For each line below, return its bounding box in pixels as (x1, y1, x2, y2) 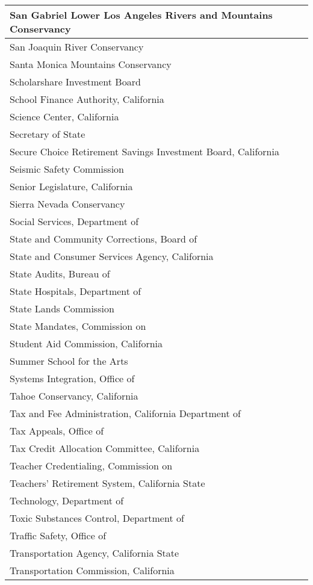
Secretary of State (10, 127, 85, 141)
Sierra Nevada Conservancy (10, 197, 125, 211)
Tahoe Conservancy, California (10, 389, 138, 403)
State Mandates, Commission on (10, 319, 146, 333)
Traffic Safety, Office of (10, 528, 107, 542)
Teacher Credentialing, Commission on (10, 459, 173, 472)
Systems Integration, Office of (10, 371, 135, 385)
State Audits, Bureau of (10, 267, 110, 280)
